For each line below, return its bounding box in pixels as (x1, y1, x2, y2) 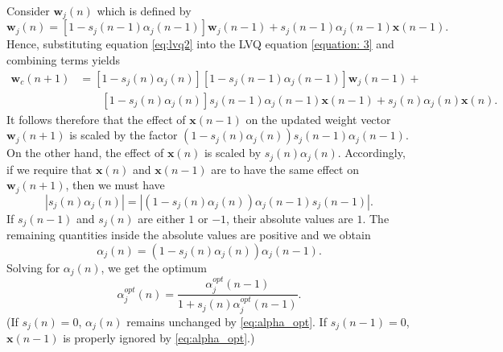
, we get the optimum (101, 259, 207, 275)
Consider (6, 2, 50, 19)
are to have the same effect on (211, 160, 359, 177)
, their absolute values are (226, 209, 353, 226)
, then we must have (65, 176, 165, 193)
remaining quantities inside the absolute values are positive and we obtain (6, 226, 371, 243)
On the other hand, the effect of (6, 144, 164, 161)
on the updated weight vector (245, 110, 391, 127)
